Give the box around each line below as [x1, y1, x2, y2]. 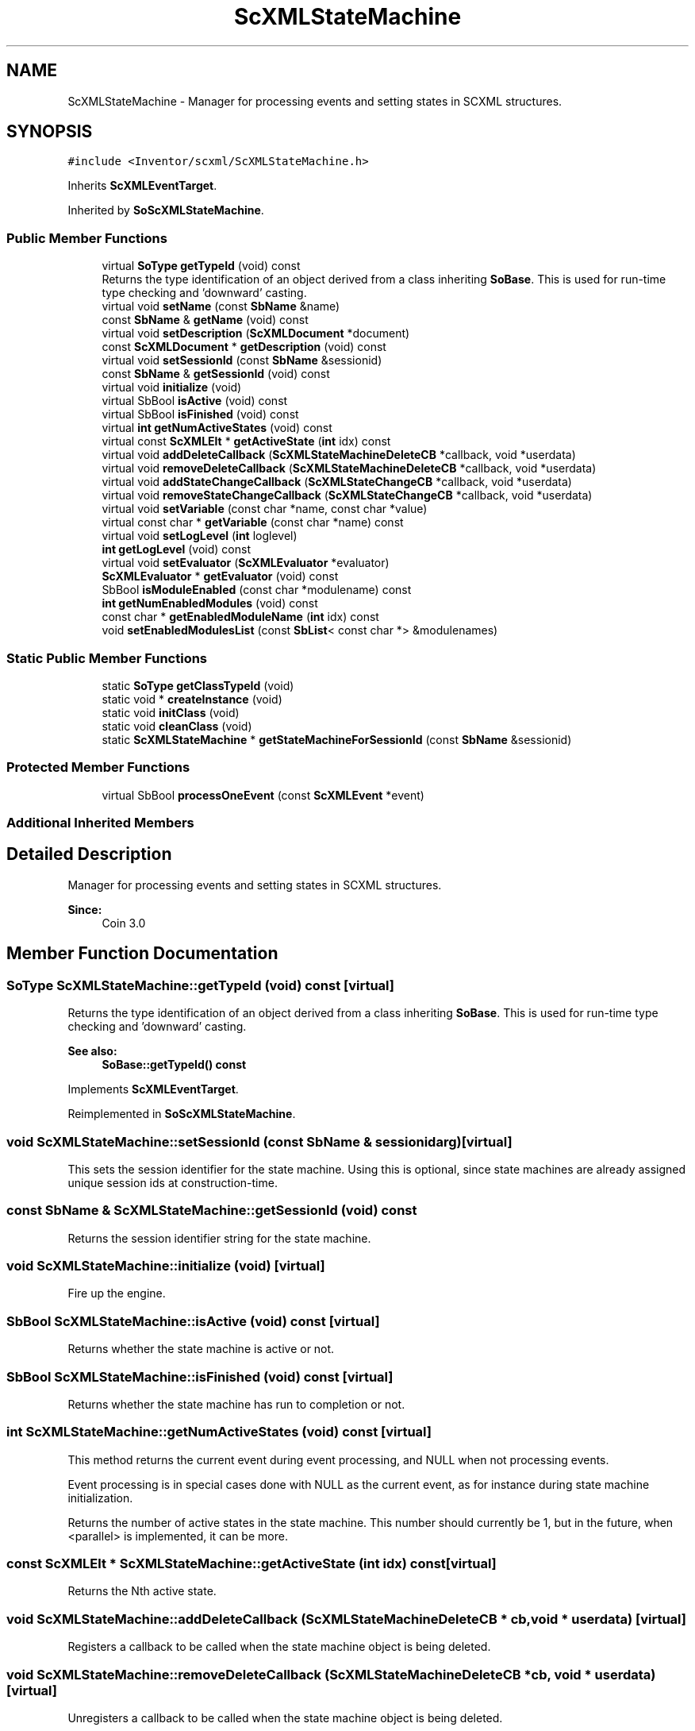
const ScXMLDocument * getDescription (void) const [102, 340, 386, 354]
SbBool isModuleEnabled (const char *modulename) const [102, 583, 412, 597]
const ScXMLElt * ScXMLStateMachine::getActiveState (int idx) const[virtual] [6, 1556, 497, 1571]
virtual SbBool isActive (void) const [102, 394, 288, 408]
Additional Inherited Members [6, 815, 194, 831]
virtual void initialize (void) [102, 380, 242, 395]
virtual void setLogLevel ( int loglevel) [102, 529, 298, 543]
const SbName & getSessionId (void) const [102, 367, 330, 381]
